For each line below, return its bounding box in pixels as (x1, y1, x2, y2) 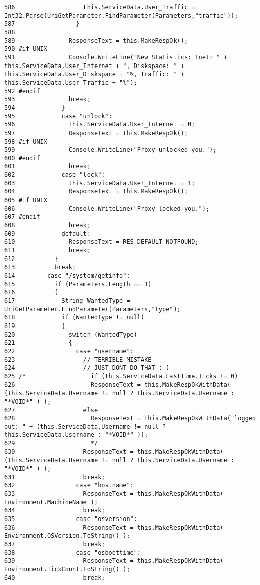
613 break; (4, 264, 76, 271)
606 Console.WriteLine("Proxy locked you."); (4, 205, 210, 212)
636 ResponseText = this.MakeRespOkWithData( (4, 524, 224, 531)
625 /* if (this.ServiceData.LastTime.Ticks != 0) (4, 372, 238, 380)
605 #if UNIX (4, 197, 47, 204)
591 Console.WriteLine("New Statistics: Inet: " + (4, 53, 227, 61)
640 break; (4, 574, 105, 581)
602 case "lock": (4, 171, 105, 179)
